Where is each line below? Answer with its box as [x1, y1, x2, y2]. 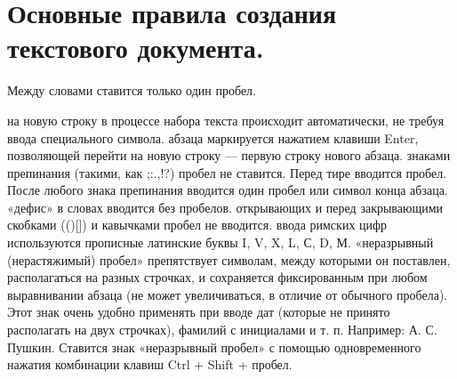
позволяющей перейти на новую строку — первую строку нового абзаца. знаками [7, 146, 451, 165]
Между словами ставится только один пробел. [7, 81, 256, 100]
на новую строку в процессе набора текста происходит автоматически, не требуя [7, 110, 445, 129]
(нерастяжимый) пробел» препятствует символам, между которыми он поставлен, [7, 250, 451, 269]
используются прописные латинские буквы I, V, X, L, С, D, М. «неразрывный [7, 233, 434, 252]
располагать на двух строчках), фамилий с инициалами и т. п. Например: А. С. [7, 320, 437, 339]
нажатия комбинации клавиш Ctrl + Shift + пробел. [7, 355, 293, 374]
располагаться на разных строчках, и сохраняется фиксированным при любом [7, 268, 428, 286]
